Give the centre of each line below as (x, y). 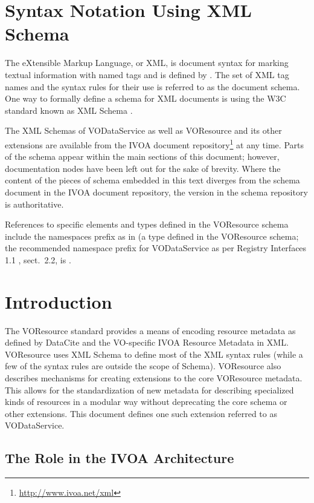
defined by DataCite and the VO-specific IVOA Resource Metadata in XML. (147, 342)
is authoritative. (34, 204)
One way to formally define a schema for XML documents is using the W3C (146, 98)
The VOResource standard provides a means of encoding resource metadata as (150, 330)
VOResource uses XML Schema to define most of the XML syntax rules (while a (154, 354)
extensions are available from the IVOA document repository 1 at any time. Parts (154, 143)
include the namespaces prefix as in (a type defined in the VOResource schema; (152, 236)
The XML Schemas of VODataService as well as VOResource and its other (143, 130)
